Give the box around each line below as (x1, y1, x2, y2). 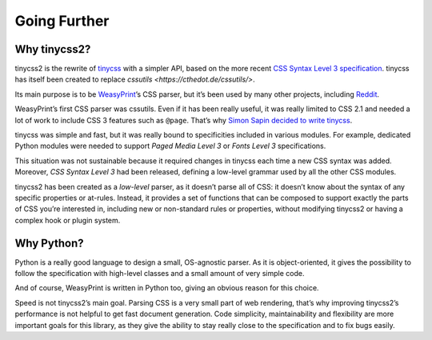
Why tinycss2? (14, 42, 91, 56)
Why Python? (14, 236, 84, 250)
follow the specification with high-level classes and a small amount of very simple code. (14, 269, 305, 278)
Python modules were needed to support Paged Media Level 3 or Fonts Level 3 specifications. (14, 141, 326, 151)
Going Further (14, 12, 110, 30)
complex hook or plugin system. (14, 215, 121, 225)
